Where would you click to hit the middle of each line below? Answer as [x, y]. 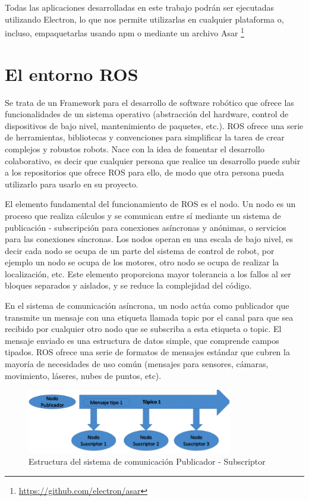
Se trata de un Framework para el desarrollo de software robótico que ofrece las [149, 102]
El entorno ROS [72, 73]
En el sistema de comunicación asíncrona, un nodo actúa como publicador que [147, 306]
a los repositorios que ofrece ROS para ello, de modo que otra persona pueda [145, 172]
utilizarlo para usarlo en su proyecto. [72, 184]
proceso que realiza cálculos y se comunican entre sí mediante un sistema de [143, 215]
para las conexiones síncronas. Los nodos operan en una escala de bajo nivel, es [149, 239]
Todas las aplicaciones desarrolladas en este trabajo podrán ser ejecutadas [140, 7]
